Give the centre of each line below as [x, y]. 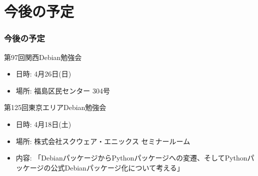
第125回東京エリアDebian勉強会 [55, 107]
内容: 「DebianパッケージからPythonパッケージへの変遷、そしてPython [131, 158]
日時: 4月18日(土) [43, 124]
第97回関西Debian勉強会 [43, 57]
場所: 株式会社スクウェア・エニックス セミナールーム [103, 141]
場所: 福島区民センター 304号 [63, 90]
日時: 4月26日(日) [43, 74]
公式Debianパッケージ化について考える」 [117, 167]
